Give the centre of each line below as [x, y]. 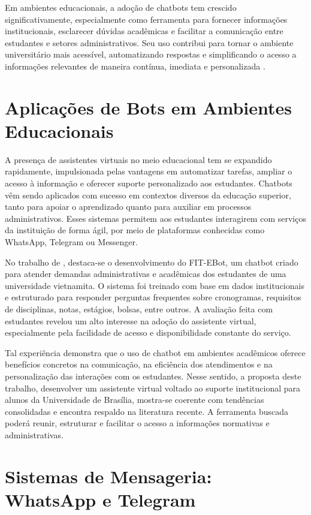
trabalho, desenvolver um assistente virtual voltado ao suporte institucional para [153, 388]
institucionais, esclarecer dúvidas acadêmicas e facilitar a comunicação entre [144, 31]
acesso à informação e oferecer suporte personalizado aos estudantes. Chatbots [149, 183]
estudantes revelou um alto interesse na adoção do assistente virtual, [131, 320]
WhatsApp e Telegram [100, 499]
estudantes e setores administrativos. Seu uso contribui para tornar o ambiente [149, 42]
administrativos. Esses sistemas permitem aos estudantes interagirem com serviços [155, 218]
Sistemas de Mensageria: [108, 476]
